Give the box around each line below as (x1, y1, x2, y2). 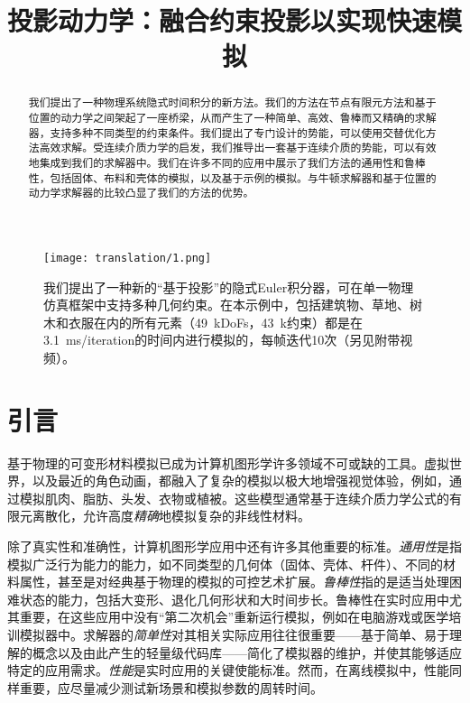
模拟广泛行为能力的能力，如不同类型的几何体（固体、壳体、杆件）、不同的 (7, 554, 443, 573)
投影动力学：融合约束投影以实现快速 (7, 2, 438, 39)
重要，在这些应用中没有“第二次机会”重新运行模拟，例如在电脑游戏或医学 (19, 607, 449, 626)
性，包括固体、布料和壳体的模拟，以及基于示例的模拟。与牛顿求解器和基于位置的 (28, 170, 437, 185)
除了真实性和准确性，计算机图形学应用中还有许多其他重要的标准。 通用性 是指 (7, 537, 462, 556)
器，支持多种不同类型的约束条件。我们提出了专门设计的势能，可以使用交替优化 (28, 125, 426, 140)
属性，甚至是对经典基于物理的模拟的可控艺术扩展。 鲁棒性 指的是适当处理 (19, 572, 449, 591)
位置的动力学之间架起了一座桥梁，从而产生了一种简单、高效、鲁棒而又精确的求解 (28, 110, 437, 125)
